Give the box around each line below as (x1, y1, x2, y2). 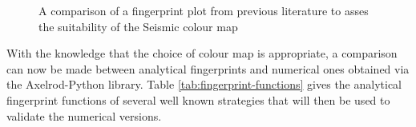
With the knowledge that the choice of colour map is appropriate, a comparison (6, 45, 398, 62)
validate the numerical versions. (6, 107, 162, 124)
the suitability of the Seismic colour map (38, 18, 238, 34)
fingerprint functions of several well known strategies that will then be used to (6, 91, 390, 108)
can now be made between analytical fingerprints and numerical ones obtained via (6, 60, 410, 77)
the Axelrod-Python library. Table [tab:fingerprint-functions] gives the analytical (6, 76, 402, 93)
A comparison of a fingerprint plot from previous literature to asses (38, 2, 369, 18)
